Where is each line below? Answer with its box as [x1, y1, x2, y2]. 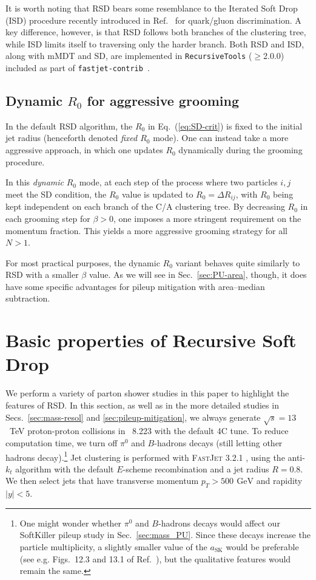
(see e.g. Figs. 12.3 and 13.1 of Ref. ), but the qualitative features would [19, 552, 291, 565]
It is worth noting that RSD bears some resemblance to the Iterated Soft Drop [5, 2, 298, 14]
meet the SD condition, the [5, 187, 107, 200]
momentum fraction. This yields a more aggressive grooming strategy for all [5, 224, 287, 236]
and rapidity [256, 474, 303, 487]
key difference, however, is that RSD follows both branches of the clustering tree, [5, 26, 306, 38]
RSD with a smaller [5, 268, 79, 281]
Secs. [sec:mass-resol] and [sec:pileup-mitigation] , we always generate [5, 410, 261, 423]
